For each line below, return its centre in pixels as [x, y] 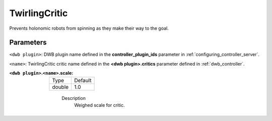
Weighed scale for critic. [100, 105]
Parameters [28, 43]
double [60, 87]
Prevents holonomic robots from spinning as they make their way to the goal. [89, 28]
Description [74, 98]
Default [83, 80]
